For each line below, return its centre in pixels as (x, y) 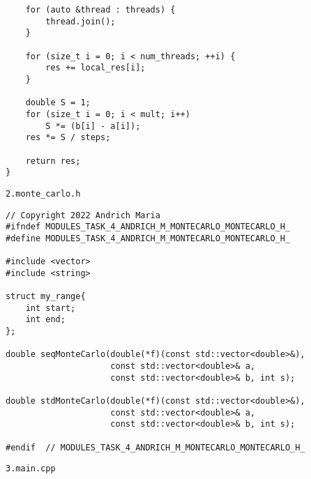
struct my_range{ (46, 297)
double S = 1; (58, 103)
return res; (53, 161)
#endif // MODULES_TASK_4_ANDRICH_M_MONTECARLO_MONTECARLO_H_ (155, 447)
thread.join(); (81, 21)
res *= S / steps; (68, 138)
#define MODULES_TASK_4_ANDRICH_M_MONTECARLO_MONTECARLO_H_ (148, 238)
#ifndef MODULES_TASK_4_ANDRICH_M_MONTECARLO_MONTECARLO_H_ (148, 227)
